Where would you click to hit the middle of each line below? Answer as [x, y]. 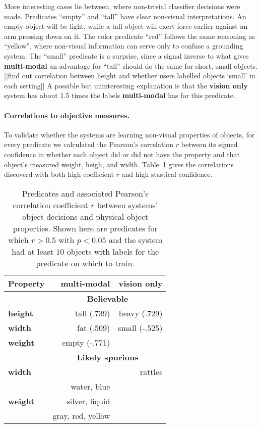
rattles [151, 371]
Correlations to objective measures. [67, 115]
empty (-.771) [86, 342]
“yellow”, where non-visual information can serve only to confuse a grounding [124, 46]
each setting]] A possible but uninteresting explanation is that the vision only [126, 85]
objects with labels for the [113, 251]
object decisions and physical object [85, 216]
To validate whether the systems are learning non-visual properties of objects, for [129, 134]
